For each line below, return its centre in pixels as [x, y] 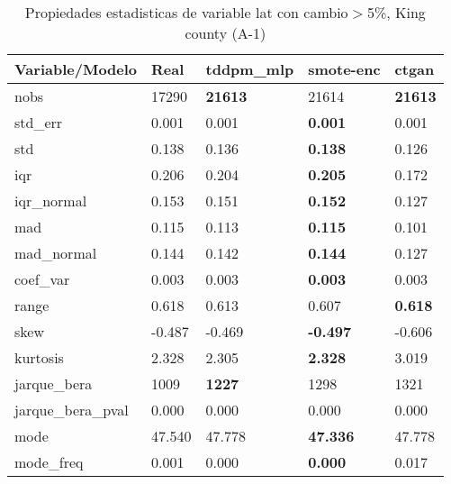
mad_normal [56, 253]
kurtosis [39, 357]
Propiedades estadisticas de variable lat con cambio [186, 12]
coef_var [42, 279]
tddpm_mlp [250, 69]
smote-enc [344, 69]
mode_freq [49, 462]
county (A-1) [225, 33]
